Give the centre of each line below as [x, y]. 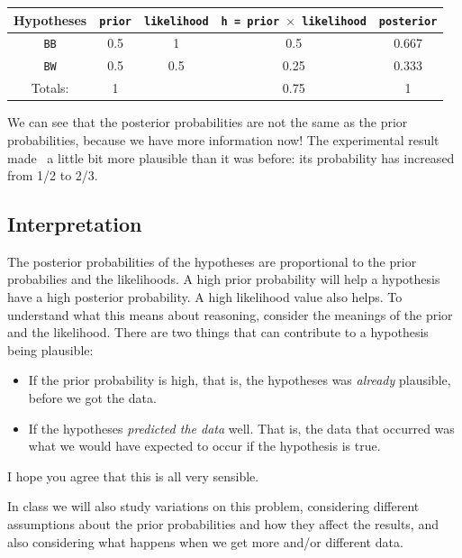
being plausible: [50, 349]
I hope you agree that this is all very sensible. [133, 476]
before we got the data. [92, 398]
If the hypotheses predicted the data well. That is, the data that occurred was [241, 428]
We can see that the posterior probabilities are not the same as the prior [208, 122]
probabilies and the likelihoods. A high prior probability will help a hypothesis [224, 279]
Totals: [50, 88]
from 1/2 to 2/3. [53, 175]
